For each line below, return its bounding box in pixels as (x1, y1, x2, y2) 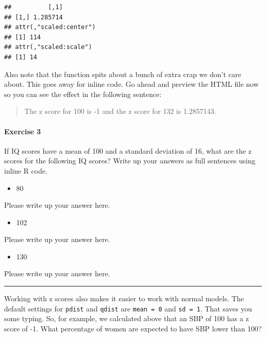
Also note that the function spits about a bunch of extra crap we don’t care (4, 68, 241, 79)
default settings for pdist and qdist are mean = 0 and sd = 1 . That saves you (4, 303, 252, 314)
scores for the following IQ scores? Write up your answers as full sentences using (4, 155, 255, 166)
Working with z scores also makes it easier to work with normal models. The (4, 293, 244, 304)
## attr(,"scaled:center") (4, 23, 96, 31)
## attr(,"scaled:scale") (4, 43, 92, 51)
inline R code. (4, 165, 48, 176)
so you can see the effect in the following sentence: (4, 88, 162, 99)
